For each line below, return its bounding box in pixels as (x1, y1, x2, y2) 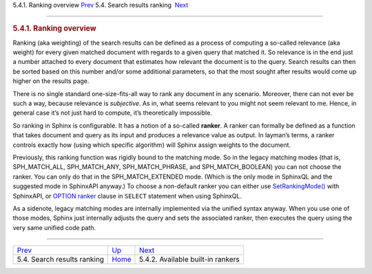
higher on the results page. (12, 77, 90, 85)
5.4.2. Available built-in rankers (138, 255, 240, 264)
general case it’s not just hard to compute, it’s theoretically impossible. (12, 109, 213, 117)
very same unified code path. (12, 223, 96, 231)
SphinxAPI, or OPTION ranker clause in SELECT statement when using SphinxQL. (12, 192, 242, 200)
